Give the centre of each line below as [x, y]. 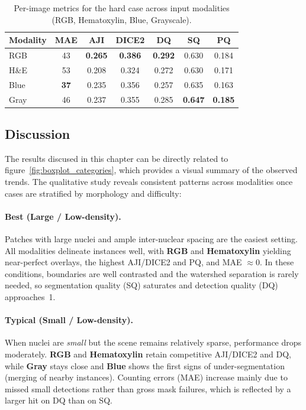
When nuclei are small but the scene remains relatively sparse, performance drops [153, 342]
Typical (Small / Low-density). [69, 320]
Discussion [38, 134]
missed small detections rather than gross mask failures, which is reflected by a [148, 388]
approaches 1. [30, 297]
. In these [277, 262]
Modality [28, 40]
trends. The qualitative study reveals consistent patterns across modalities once [149, 182]
